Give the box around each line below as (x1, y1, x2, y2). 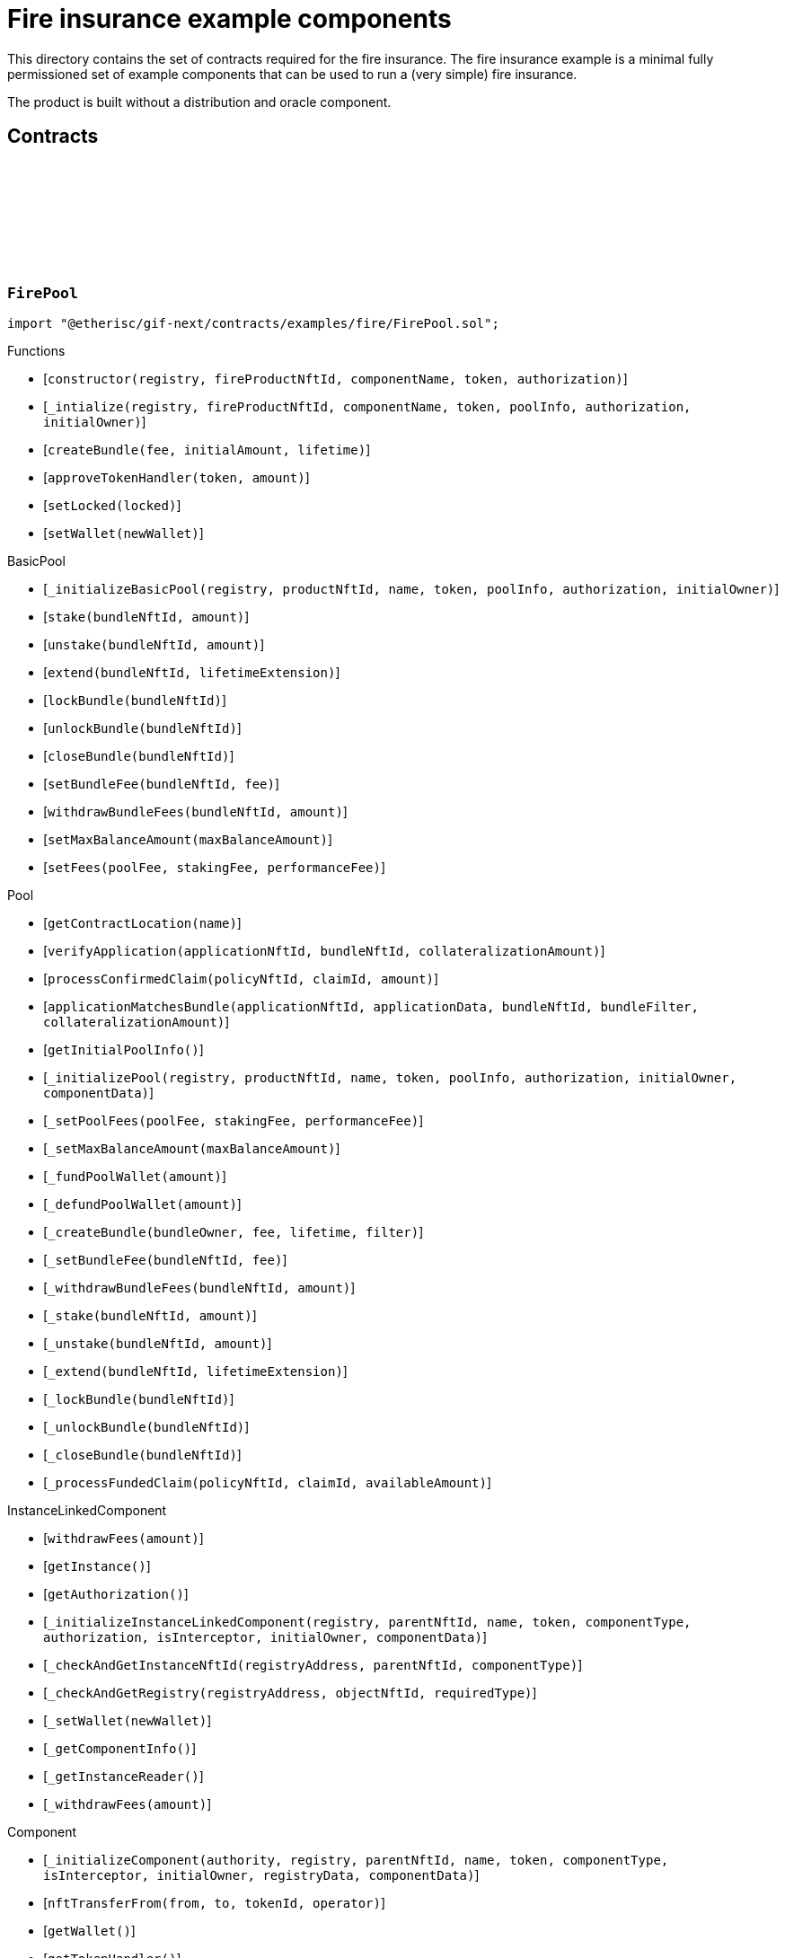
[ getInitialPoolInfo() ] (43, 1041, 204, 1057)
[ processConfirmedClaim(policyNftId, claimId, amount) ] (43, 970, 439, 986)
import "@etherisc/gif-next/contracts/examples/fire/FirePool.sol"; (7, 315, 499, 331)
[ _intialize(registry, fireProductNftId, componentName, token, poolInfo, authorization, (43, 398, 692, 414)
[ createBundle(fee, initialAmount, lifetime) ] (43, 441, 371, 457)
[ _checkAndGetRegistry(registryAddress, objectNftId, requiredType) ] (43, 1684, 537, 1700)
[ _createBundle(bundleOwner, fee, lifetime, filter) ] (43, 1223, 424, 1239)
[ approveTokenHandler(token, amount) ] (43, 469, 310, 485)
